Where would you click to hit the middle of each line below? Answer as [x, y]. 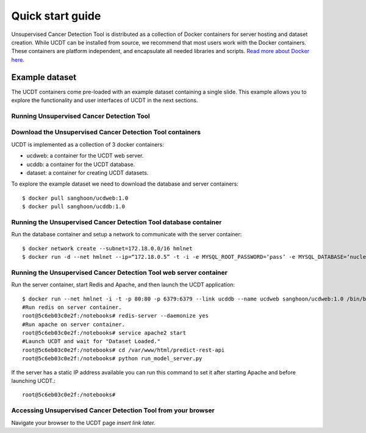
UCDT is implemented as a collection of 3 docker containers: [88, 144]
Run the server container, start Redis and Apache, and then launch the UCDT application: [123, 285]
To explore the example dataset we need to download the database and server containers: [125, 184]
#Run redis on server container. [72, 307]
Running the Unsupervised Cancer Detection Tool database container [117, 222]
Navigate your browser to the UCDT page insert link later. [83, 423]
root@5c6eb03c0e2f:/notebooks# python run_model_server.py [112, 358]
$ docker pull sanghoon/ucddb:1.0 [74, 207]
